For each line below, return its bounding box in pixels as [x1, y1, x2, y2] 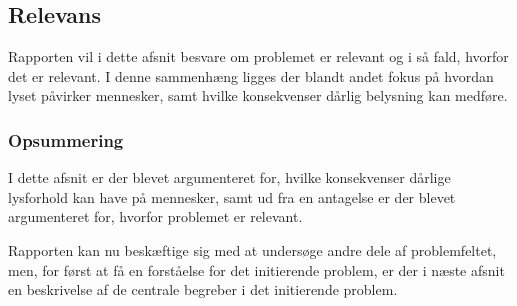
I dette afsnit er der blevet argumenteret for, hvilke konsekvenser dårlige [8, 167, 451, 188]
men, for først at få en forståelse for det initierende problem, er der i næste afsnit [8, 259, 505, 280]
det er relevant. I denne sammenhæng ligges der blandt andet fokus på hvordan [8, 65, 494, 86]
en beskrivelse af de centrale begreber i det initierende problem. [8, 279, 398, 300]
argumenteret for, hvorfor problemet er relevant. [8, 206, 303, 227]
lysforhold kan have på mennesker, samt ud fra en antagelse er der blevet [8, 186, 456, 207]
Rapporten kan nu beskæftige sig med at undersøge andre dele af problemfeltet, [8, 239, 497, 260]
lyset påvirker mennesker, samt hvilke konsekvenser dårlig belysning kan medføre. [8, 85, 508, 106]
